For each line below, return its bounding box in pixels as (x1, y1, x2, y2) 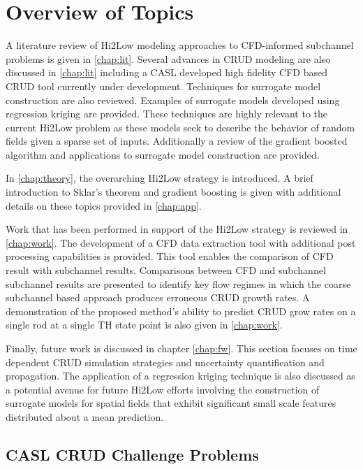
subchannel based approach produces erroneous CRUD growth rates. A (6, 290, 310, 305)
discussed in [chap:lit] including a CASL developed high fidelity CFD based (6, 65, 328, 80)
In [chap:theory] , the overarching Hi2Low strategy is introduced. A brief (6, 171, 313, 185)
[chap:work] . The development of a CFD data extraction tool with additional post (6, 235, 356, 250)
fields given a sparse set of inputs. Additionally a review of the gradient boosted (6, 134, 348, 148)
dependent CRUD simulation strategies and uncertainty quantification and (6, 354, 325, 369)
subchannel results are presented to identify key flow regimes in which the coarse (6, 276, 351, 291)
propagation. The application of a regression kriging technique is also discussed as (6, 368, 355, 383)
